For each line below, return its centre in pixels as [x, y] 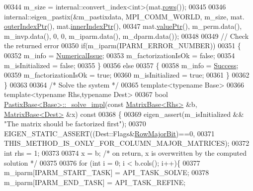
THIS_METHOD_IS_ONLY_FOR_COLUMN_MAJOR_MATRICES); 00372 [127, 143]
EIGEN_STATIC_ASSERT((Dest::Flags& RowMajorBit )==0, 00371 [109, 133]
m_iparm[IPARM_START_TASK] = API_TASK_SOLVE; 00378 [107, 172]
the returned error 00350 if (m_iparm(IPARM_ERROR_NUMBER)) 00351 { [123, 46]
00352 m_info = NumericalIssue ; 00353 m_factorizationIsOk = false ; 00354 [120, 55]
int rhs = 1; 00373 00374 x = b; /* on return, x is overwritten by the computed [126, 152]
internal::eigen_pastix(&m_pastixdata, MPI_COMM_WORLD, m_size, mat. [124, 16]
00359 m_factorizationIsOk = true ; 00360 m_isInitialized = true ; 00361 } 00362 [127, 75]
